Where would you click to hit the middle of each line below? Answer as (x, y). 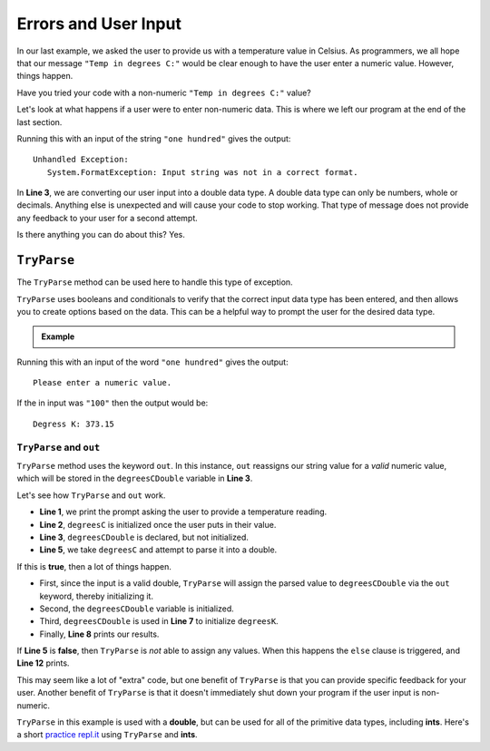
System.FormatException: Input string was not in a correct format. (202, 172)
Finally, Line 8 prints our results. (99, 634)
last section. (39, 122)
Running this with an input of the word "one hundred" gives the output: (153, 362)
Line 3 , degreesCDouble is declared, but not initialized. (144, 537)
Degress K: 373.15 (74, 424)
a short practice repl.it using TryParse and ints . (108, 735)
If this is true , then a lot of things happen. (94, 566)
